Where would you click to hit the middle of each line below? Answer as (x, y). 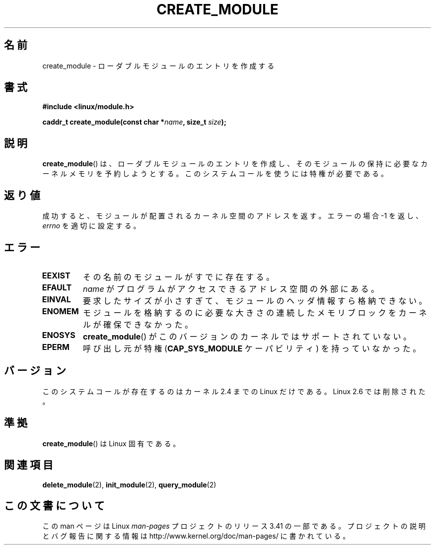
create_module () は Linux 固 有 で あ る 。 (111, 443)
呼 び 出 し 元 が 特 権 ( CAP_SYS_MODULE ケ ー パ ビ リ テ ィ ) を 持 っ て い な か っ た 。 (252, 348)
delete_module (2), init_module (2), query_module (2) (129, 484)
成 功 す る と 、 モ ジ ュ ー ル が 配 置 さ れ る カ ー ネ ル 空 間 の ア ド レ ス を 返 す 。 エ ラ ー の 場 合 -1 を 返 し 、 (232, 216)
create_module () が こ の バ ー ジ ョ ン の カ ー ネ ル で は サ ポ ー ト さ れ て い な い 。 (247, 336)
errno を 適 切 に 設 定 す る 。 (91, 226)
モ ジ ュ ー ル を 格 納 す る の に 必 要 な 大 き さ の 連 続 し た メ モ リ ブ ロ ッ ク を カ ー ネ (255, 312)
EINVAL (56, 299)
